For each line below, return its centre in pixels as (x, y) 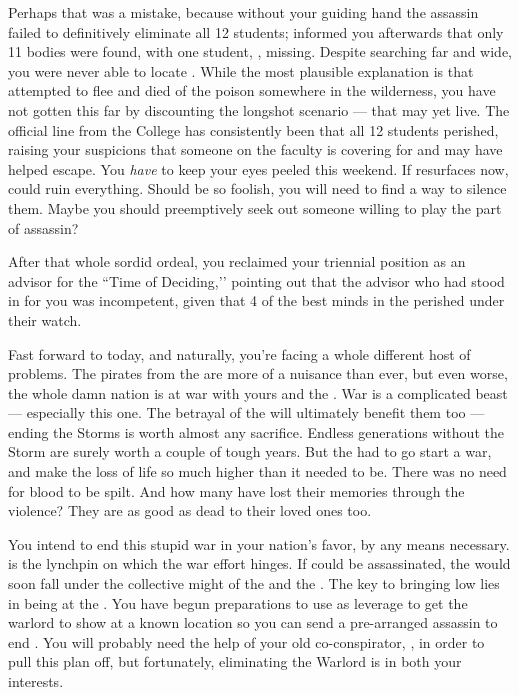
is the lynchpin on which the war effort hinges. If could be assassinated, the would (259, 563)
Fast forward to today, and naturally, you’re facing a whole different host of (239, 353)
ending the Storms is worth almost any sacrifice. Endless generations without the (256, 431)
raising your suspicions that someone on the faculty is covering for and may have (255, 149)
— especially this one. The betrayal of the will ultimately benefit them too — (246, 412)
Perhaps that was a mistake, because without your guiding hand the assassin (243, 12)
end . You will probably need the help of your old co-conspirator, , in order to (246, 641)
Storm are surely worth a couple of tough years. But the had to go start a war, (250, 451)
